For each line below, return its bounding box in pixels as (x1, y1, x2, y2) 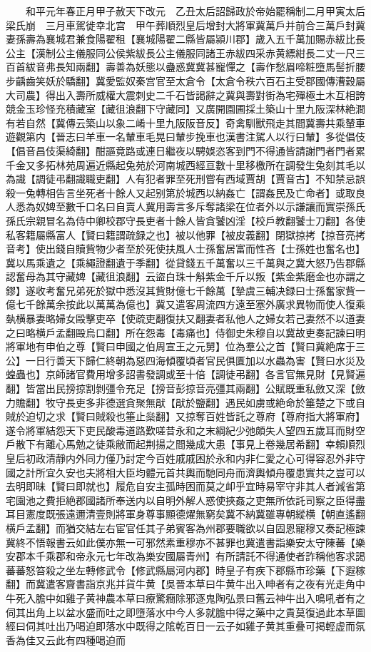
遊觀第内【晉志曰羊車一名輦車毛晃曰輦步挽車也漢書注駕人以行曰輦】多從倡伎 (6, 129, 365, 144)
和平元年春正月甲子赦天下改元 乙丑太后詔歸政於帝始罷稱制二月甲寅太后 (25, 4, 365, 18)
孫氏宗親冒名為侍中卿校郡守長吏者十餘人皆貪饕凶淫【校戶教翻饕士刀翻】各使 (6, 213, 365, 228)
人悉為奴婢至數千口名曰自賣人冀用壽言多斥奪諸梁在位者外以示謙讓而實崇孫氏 (6, 199, 365, 214)
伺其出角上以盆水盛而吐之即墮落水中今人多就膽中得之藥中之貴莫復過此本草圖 (6, 604, 365, 619)
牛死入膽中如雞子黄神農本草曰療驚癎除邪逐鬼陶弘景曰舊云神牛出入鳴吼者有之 (6, 590, 365, 605)
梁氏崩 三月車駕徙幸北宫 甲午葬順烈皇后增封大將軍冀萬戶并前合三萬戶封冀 (6, 17, 365, 32)
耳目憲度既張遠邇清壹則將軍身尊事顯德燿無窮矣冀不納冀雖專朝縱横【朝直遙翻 (6, 506, 365, 521)
